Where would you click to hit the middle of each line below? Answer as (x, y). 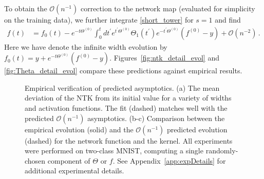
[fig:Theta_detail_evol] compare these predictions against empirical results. (123, 71)
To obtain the (26, 8)
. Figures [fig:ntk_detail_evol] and (164, 58)
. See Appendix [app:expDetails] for (169, 160)
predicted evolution (197, 129)
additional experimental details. (74, 171)
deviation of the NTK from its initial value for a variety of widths (128, 98)
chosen (35, 160)
